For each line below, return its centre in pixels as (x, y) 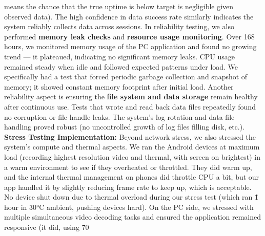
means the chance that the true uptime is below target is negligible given (119, 6)
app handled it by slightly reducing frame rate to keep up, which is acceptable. (128, 187)
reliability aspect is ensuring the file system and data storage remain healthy (131, 96)
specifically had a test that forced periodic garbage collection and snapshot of (126, 77)
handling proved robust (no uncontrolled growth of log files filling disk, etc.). (125, 127)
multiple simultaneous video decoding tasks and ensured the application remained (132, 217)
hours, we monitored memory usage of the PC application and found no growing (130, 46)
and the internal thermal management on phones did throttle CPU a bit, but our (132, 177)
